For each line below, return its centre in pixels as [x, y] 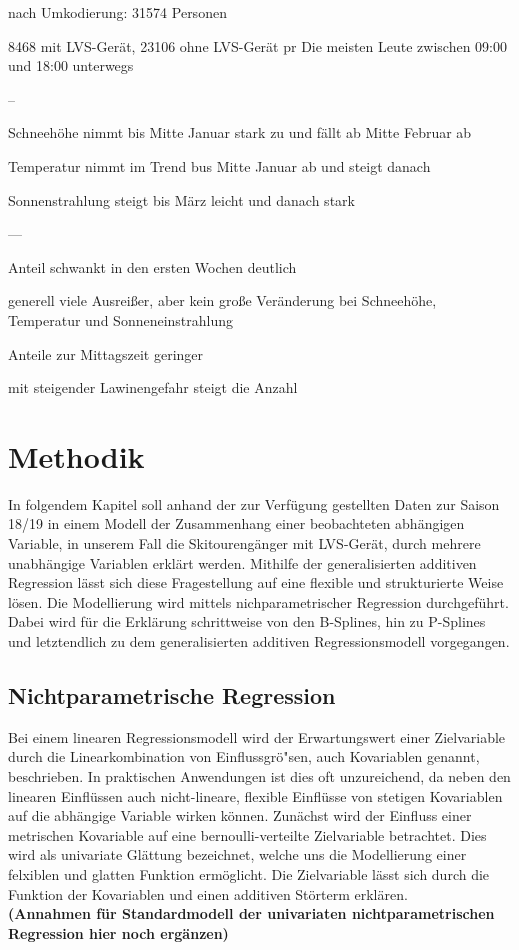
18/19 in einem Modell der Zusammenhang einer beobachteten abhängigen [236, 523]
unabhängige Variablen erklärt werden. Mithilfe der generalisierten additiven [242, 562]
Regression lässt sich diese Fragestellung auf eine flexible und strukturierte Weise [256, 582]
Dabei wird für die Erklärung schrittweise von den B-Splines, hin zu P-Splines [247, 621]
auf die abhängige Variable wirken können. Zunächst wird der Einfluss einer [240, 815]
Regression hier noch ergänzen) [118, 932]
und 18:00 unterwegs [71, 65]
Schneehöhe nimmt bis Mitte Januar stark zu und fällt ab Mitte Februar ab [240, 132]
